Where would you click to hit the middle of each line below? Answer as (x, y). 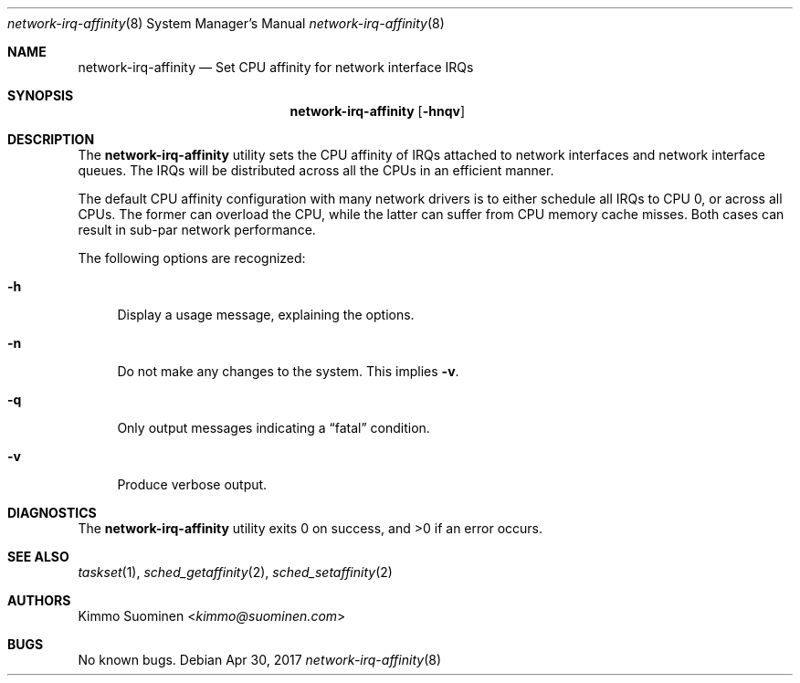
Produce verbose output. (192, 484)
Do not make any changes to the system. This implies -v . (288, 371)
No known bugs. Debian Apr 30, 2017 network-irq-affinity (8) (259, 660)
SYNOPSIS (41, 95)
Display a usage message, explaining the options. (266, 315)
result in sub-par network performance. (197, 230)
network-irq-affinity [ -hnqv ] (377, 111)
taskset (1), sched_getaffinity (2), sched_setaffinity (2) (235, 572)
